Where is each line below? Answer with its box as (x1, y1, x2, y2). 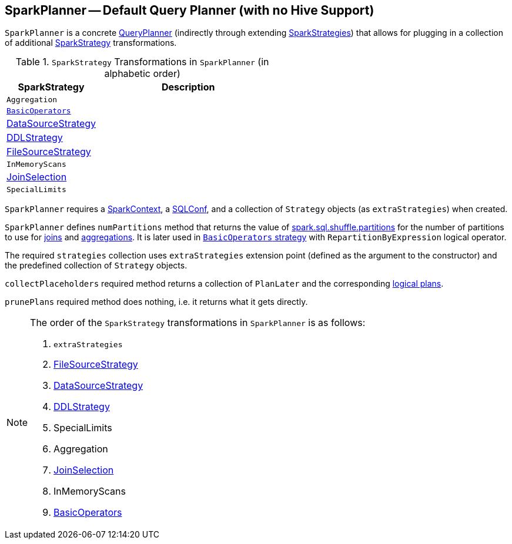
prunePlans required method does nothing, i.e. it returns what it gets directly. (5, 297, 308, 307)
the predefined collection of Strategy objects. (5, 260, 188, 271)
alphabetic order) (104, 68, 180, 80)
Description (161, 81, 215, 93)
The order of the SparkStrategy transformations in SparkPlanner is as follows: (30, 317, 366, 329)
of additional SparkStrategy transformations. (5, 38, 177, 48)
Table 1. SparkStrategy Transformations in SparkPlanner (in (15, 56, 269, 68)
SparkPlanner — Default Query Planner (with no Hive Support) (5, 3, 374, 18)
